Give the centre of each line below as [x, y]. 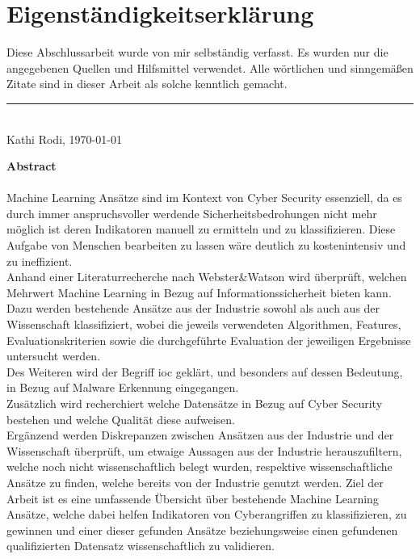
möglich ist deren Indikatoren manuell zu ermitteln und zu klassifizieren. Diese [201, 229]
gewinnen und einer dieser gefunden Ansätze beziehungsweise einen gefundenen [202, 530]
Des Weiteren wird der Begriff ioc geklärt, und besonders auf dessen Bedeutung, [205, 371]
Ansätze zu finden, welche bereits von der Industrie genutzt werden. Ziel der [195, 482]
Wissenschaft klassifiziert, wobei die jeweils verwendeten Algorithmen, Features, [204, 324]
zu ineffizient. [40, 261]
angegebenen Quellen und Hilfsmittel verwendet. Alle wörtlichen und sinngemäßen [210, 67]
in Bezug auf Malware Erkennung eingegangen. [123, 387]
